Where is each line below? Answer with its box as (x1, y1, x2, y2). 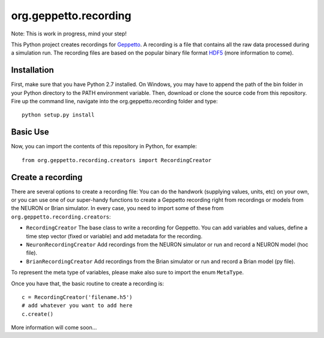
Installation (11, 65, 54, 75)
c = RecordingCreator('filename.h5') (22, 294, 133, 300)
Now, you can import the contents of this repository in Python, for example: (11, 143, 197, 150)
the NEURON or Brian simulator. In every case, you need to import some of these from (11, 205, 224, 212)
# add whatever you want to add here (22, 302, 133, 309)
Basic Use (11, 127, 49, 137)
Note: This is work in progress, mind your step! (11, 30, 127, 37)
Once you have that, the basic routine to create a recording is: (11, 280, 164, 287)
